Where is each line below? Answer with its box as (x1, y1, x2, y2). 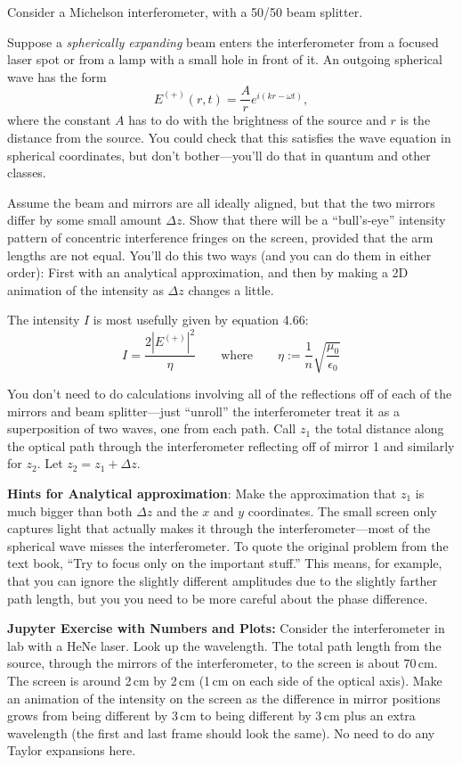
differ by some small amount (7, 210, 162, 229)
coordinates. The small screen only (247, 501, 437, 520)
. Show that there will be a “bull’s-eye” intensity (182, 210, 446, 229)
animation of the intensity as (7, 280, 164, 299)
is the (400, 111, 431, 129)
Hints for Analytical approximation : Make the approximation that (7, 484, 397, 503)
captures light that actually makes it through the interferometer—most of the (7, 519, 431, 538)
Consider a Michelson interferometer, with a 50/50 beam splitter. (7, 3, 363, 21)
